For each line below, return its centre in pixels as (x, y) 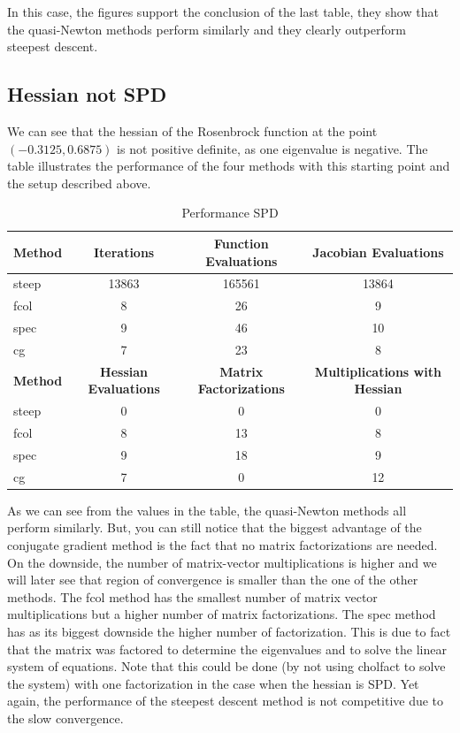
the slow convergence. (65, 718)
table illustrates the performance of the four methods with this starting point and (229, 166)
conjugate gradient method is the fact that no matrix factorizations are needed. (222, 545)
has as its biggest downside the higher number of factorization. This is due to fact (229, 631)
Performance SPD (230, 213)
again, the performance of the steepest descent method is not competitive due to (226, 701)
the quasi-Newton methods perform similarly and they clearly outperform (207, 29)
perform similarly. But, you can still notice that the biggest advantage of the (215, 527)
